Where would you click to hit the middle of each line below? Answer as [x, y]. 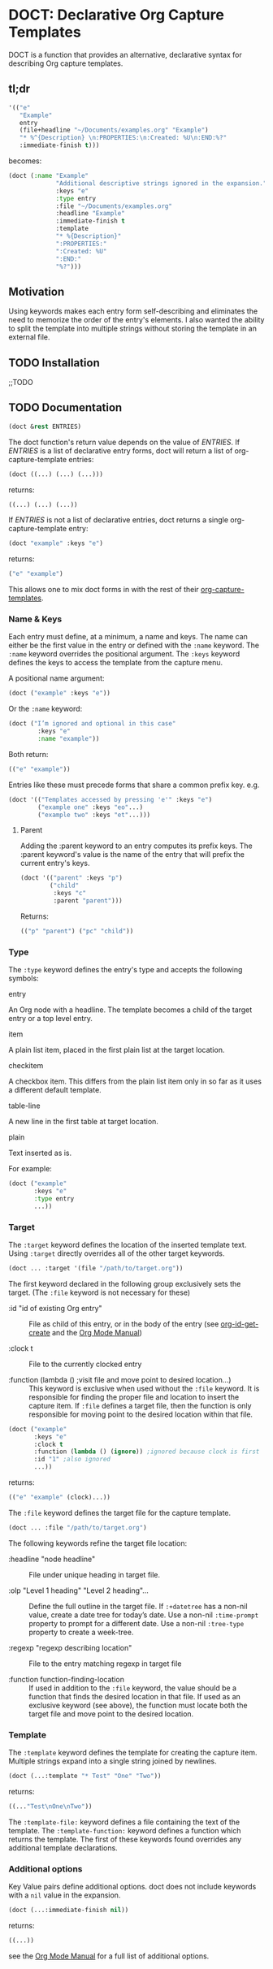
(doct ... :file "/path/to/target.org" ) [78, 1528]
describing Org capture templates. [66, 63]
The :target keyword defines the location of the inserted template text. [128, 1244]
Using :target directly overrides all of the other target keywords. [117, 1253]
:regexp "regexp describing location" [70, 1647]
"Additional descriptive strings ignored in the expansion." [161, 183]
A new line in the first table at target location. [83, 1122]
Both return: [28, 754]
